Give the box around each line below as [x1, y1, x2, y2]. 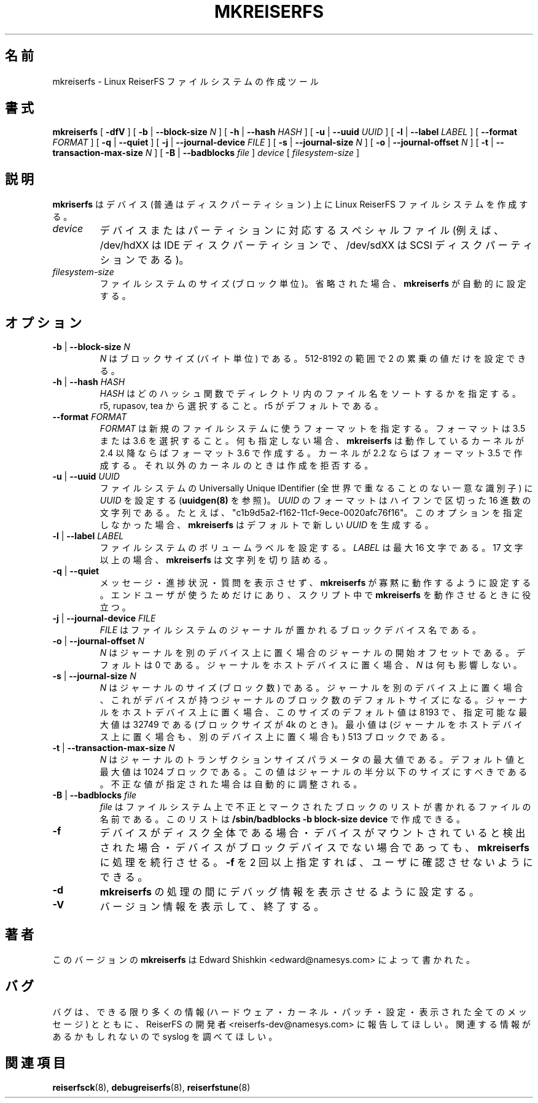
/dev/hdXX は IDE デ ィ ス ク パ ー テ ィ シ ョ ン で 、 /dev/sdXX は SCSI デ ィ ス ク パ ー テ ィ [99, 239, 533, 252]
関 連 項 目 [5, 1055, 66, 1071]
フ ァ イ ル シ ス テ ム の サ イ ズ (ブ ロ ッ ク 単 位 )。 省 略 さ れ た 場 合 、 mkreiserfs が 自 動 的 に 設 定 [99, 278, 526, 289]
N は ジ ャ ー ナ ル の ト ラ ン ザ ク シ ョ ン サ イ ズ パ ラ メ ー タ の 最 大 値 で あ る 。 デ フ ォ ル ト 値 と [99, 754, 525, 765]
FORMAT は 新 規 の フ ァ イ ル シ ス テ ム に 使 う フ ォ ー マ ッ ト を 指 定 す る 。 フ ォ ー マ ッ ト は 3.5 [99, 423, 526, 434]
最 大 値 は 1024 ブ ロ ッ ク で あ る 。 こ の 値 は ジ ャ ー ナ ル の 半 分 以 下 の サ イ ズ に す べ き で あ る [99, 766, 528, 778]
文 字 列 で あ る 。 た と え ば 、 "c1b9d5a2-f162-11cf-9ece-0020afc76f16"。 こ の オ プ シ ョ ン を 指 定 [99, 507, 523, 518]
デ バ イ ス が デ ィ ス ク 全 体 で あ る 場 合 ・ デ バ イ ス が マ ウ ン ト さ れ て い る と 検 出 [99, 827, 526, 840]
